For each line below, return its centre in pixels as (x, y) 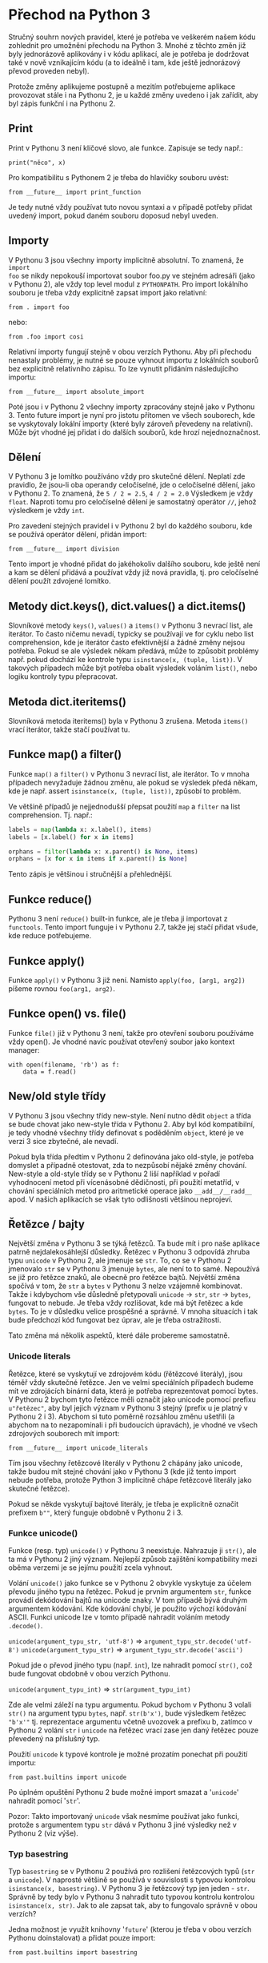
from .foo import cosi (46, 337)
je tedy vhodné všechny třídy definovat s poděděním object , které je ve (126, 1132)
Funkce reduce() (50, 899)
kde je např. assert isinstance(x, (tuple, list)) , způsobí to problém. (125, 791)
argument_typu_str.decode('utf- (198, 1642)
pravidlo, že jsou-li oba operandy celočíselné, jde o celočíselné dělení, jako (132, 485)
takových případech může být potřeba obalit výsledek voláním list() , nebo (133, 668)
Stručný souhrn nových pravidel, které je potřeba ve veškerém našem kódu (132, 37)
